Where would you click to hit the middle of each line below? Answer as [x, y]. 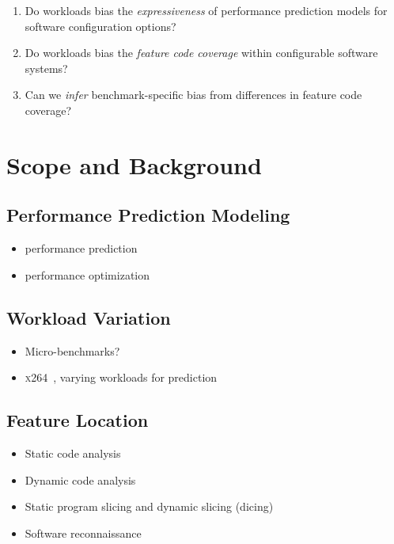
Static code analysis [73, 453]
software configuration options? [100, 26]
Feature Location [78, 420]
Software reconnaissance [83, 533]
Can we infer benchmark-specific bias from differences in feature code [193, 95]
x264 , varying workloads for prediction [121, 377]
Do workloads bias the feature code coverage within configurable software [201, 53]
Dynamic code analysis [80, 479]
